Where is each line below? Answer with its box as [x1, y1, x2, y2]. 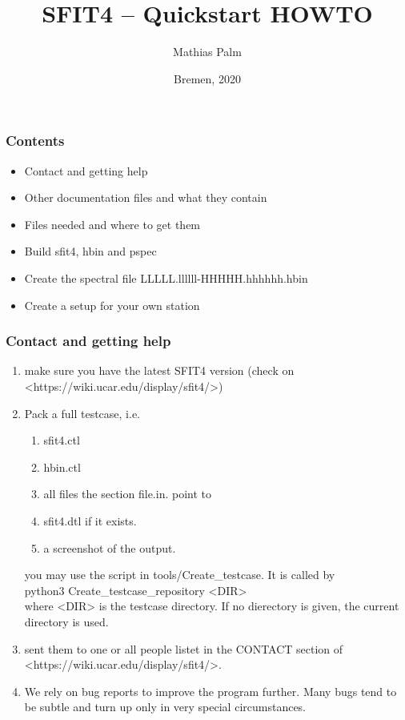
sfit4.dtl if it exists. [43, 512, 137, 529]
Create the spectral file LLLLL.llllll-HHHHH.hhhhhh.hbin [24, 269, 308, 286]
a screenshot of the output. [43, 539, 176, 556]
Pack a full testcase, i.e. [24, 404, 141, 421]
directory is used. [24, 613, 109, 629]
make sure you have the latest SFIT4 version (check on [24, 362, 295, 379]
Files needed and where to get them [24, 215, 201, 232]
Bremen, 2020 [174, 70, 241, 86]
